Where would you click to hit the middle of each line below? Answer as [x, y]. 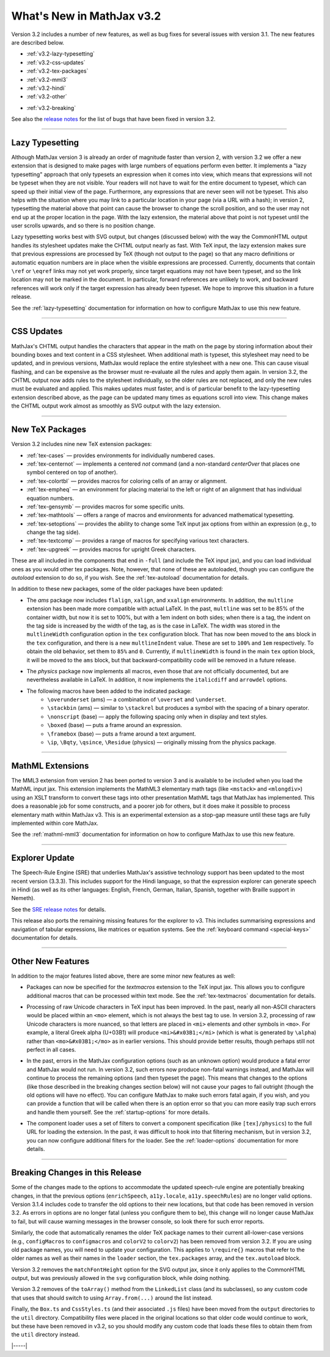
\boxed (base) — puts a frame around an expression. [115, 725]
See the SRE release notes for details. [59, 909]
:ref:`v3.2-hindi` [46, 88]
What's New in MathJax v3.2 [86, 16]
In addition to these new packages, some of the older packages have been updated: [117, 589]
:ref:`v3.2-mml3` [47, 79]
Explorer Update [43, 858]
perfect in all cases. [51, 1049]
